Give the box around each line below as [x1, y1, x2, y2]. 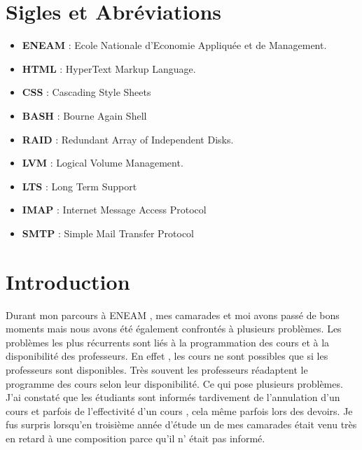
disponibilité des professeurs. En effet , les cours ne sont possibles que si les [6, 349, 328, 363]
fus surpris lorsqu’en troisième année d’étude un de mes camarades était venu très [6, 417, 357, 432]
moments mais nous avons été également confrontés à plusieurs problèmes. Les [6, 321, 342, 336]
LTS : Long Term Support [22, 178, 137, 193]
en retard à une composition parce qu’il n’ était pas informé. [6, 430, 265, 445]
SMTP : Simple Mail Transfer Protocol [22, 225, 194, 240]
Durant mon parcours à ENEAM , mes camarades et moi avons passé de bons [6, 307, 340, 322]
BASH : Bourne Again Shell [22, 108, 147, 122]
